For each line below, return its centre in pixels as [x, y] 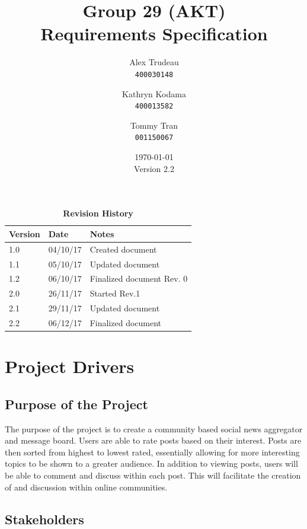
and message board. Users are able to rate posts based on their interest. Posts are [153, 440]
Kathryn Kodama [154, 93]
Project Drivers [70, 366]
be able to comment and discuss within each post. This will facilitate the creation [153, 475]
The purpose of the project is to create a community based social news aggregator [154, 428]
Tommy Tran [154, 125]
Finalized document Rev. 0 [139, 278]
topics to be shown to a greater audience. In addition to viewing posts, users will [151, 463]
